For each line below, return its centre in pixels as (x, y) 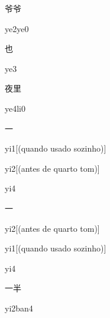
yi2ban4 (19, 308)
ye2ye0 (17, 28)
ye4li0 (15, 108)
